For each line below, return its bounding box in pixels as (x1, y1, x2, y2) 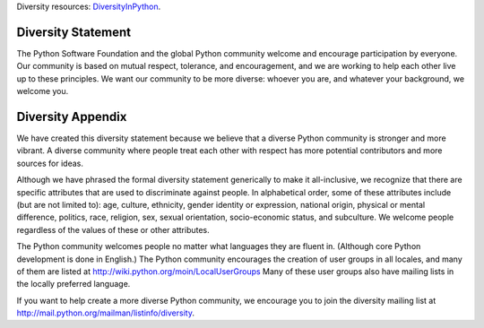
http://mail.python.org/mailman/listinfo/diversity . (16, 307, 194, 318)
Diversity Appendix (16, 108, 127, 125)
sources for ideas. (16, 158, 84, 168)
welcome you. (16, 86, 69, 97)
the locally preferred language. (16, 279, 131, 289)
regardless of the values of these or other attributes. (16, 224, 210, 235)
